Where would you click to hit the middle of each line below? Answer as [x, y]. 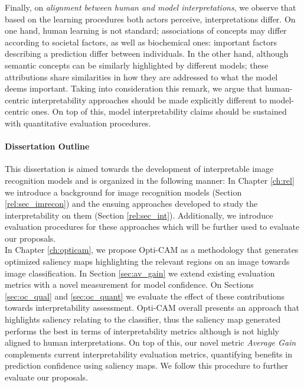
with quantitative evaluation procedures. [78, 123]
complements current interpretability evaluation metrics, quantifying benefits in [148, 354]
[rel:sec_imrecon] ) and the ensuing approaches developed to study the [131, 204]
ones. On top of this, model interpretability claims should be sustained [159, 111]
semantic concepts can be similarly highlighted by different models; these [137, 65]
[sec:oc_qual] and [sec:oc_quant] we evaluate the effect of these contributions [145, 296]
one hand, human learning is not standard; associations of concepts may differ [146, 30]
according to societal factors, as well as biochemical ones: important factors [141, 42]
